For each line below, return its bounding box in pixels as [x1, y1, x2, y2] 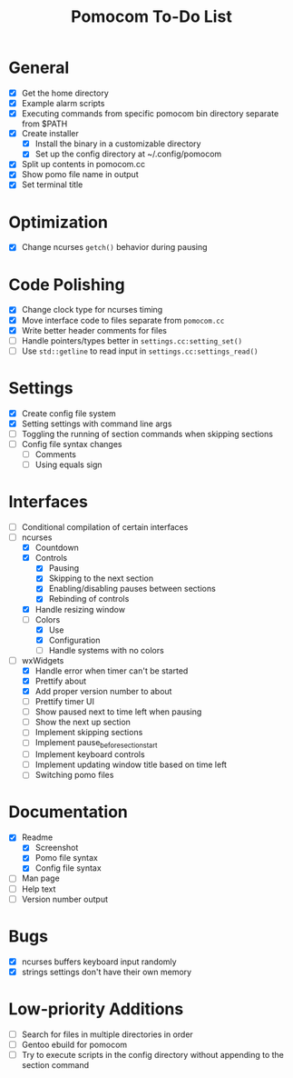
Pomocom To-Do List [71, 6, 232, 27]
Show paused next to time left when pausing [34, 706, 202, 717]
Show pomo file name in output [21, 169, 139, 180]
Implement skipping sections [34, 727, 143, 738]
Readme [21, 832, 54, 843]
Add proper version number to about [34, 686, 172, 696]
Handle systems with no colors [48, 644, 164, 655]
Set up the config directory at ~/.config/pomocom [34, 148, 222, 160]
